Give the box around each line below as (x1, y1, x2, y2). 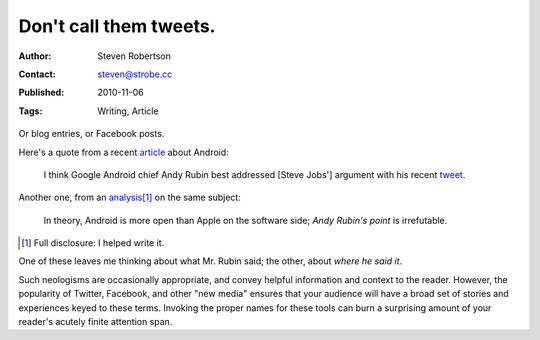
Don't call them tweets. (18, 15, 216, 37)
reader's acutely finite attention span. (18, 316, 173, 328)
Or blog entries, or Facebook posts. (18, 128, 165, 140)
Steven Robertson (97, 50, 172, 62)
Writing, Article (97, 105, 159, 117)
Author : (18, 50, 52, 62)
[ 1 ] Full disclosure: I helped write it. (21, 237, 165, 249)
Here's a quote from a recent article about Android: (18, 146, 229, 158)
